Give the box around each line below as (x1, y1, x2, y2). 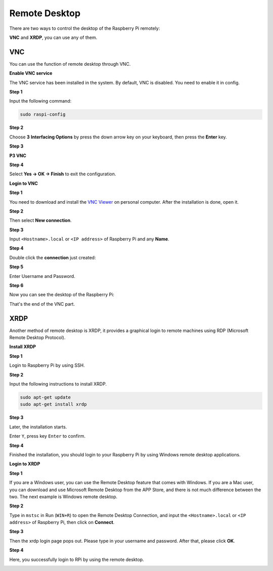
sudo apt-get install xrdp (20, 402, 87, 407)
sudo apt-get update (20, 395, 71, 400)
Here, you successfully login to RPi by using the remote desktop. (9, 556, 144, 562)
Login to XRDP (9, 461, 40, 467)
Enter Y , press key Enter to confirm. (9, 433, 86, 439)
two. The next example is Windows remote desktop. (9, 493, 118, 500)
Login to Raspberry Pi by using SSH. (9, 362, 85, 368)
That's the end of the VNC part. (9, 301, 75, 307)
